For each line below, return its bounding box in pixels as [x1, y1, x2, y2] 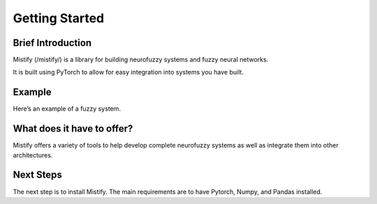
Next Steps [13, 169, 62, 181]
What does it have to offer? [13, 123, 133, 135]
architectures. [13, 150, 53, 159]
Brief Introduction [13, 37, 92, 49]
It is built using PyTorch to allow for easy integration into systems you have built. [13, 68, 244, 77]
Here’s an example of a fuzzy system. [13, 104, 121, 113]
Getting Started [13, 10, 105, 26]
